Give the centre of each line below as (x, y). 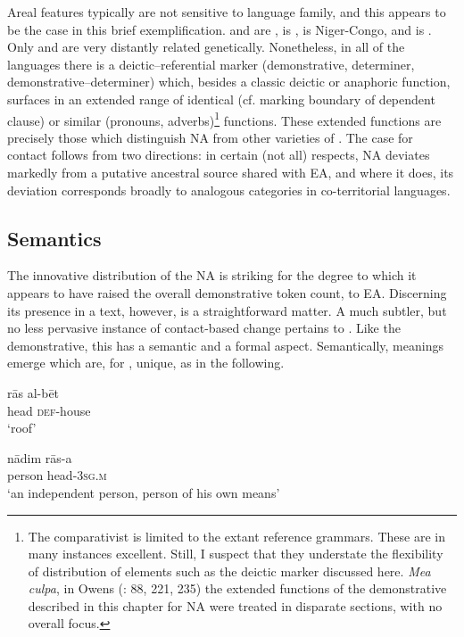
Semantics (54, 238)
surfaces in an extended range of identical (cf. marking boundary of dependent (221, 99)
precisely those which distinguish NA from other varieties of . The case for (210, 137)
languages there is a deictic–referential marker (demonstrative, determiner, (211, 64)
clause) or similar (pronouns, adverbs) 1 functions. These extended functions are (224, 119)
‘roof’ (22, 428)
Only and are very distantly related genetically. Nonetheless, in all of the (206, 47)
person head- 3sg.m (57, 475)
